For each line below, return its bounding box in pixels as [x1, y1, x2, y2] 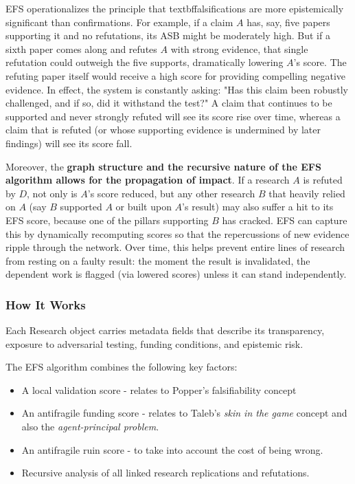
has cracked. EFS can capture [222, 212, 347, 227]
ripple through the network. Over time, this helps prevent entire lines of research [5, 240, 345, 254]
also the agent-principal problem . [21, 419, 159, 434]
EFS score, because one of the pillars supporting [5, 212, 209, 227]
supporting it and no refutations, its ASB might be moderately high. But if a [5, 28, 330, 43]
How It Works [5, 296, 86, 313]
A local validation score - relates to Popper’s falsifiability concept [21, 382, 297, 397]
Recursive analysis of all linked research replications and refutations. [21, 465, 310, 480]
